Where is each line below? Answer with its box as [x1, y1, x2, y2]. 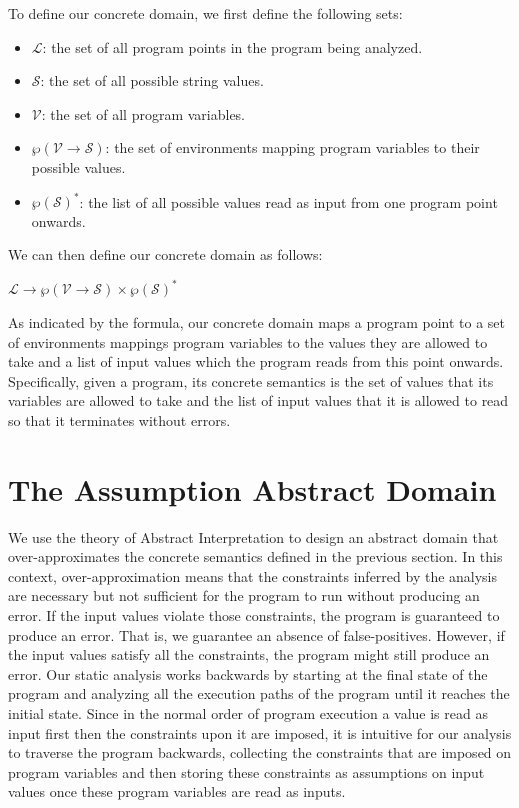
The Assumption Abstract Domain [8, 468, 497, 509]
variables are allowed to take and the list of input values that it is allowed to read [8, 390, 509, 411]
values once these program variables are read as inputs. [8, 781, 346, 802]
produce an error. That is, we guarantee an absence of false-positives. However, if [8, 624, 505, 645]
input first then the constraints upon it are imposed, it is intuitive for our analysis [8, 722, 512, 743]
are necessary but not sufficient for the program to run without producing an [8, 585, 480, 606]
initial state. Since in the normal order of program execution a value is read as [8, 702, 488, 723]
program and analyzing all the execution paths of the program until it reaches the [8, 683, 510, 704]
